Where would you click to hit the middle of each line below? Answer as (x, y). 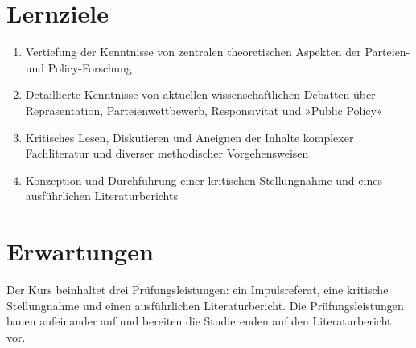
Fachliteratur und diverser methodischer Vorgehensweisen (167, 153)
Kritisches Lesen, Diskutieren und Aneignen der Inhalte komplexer (189, 137)
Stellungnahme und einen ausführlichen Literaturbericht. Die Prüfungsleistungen (205, 305)
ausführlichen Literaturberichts (101, 196)
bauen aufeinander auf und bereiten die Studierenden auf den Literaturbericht (199, 321)
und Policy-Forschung (78, 67)
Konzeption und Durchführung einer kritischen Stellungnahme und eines (204, 180)
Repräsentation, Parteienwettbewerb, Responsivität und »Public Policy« (204, 110)
